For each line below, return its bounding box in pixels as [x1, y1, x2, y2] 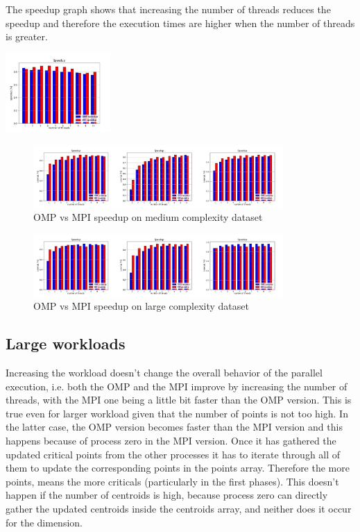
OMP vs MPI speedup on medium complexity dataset [33, 210, 263, 224]
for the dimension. [6, 515, 83, 529]
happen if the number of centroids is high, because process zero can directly [6, 488, 328, 502]
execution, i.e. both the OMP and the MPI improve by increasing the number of [6, 379, 348, 393]
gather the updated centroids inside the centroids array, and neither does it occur [6, 501, 352, 515]
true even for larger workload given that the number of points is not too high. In [6, 406, 348, 420]
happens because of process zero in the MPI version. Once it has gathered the [6, 433, 336, 447]
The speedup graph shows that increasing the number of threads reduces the [6, 2, 331, 16]
